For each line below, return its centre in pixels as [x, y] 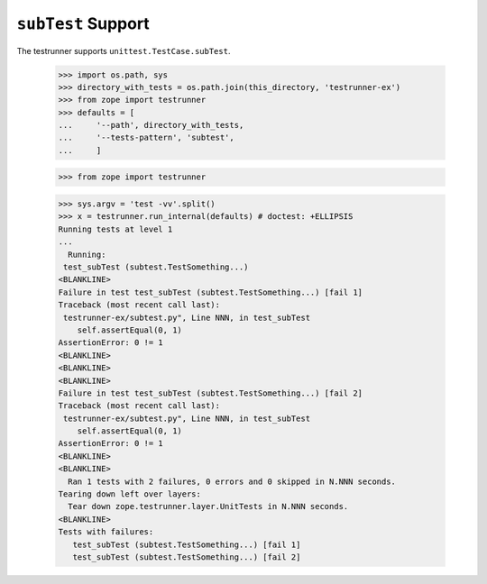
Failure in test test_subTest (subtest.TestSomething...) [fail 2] [211, 393]
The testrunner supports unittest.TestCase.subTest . [124, 50]
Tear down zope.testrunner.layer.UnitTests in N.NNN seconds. [208, 506]
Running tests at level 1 [115, 229]
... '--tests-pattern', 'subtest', [146, 138]
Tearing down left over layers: [130, 494]
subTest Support [83, 23]
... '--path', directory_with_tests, [151, 125]
